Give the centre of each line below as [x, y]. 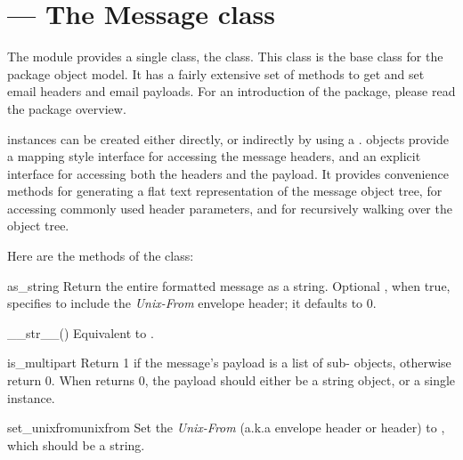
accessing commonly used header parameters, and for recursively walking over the [230, 208]
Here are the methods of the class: [101, 256]
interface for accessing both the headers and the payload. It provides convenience [228, 173]
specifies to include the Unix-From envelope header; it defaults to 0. [192, 303]
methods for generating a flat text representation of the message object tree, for [225, 191]
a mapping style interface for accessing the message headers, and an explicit [214, 156]
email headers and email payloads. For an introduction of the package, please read [231, 91]
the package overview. [67, 108]
